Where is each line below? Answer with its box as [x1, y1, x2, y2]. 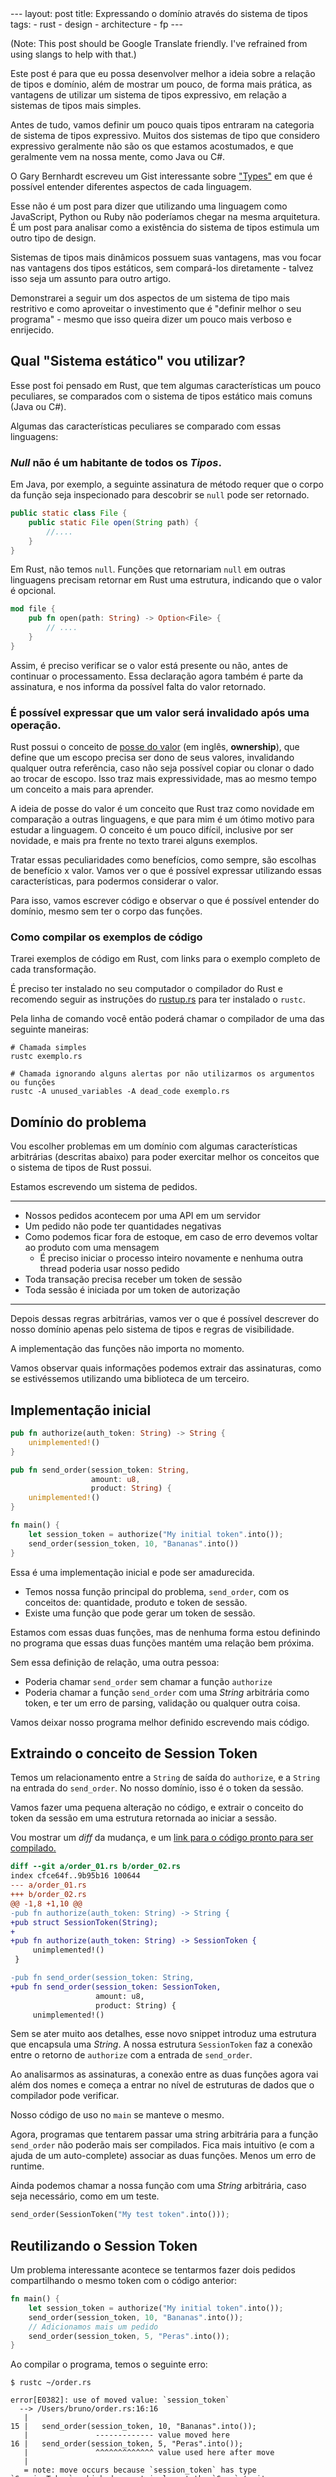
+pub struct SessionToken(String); [10, 1917, 159, 1927]
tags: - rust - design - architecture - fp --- [10, 18, 183, 30]
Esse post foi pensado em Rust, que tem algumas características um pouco [10, 379, 322, 391]
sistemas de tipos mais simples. [10, 100, 142, 111]
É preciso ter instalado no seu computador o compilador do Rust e [10, 983, 283, 995]
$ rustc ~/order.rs [10, 2378, 92, 2388]
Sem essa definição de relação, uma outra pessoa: [10, 1656, 220, 1668]
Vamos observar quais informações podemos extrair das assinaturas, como [10, 1362, 322, 1374]
